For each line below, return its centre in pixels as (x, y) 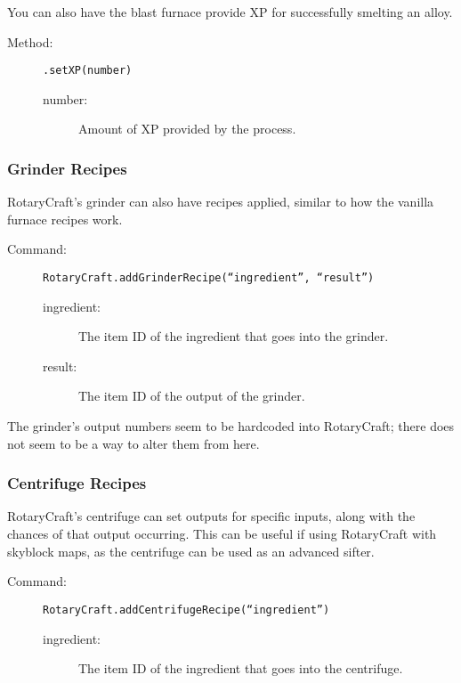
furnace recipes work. (65, 219)
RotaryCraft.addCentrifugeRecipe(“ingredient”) (186, 610)
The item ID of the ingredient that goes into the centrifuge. (241, 668)
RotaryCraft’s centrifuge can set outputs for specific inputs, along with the (211, 516)
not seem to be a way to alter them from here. (133, 443)
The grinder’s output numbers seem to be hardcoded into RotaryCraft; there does (231, 426)
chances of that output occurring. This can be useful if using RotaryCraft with (222, 534)
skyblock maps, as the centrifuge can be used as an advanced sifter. (191, 551)
